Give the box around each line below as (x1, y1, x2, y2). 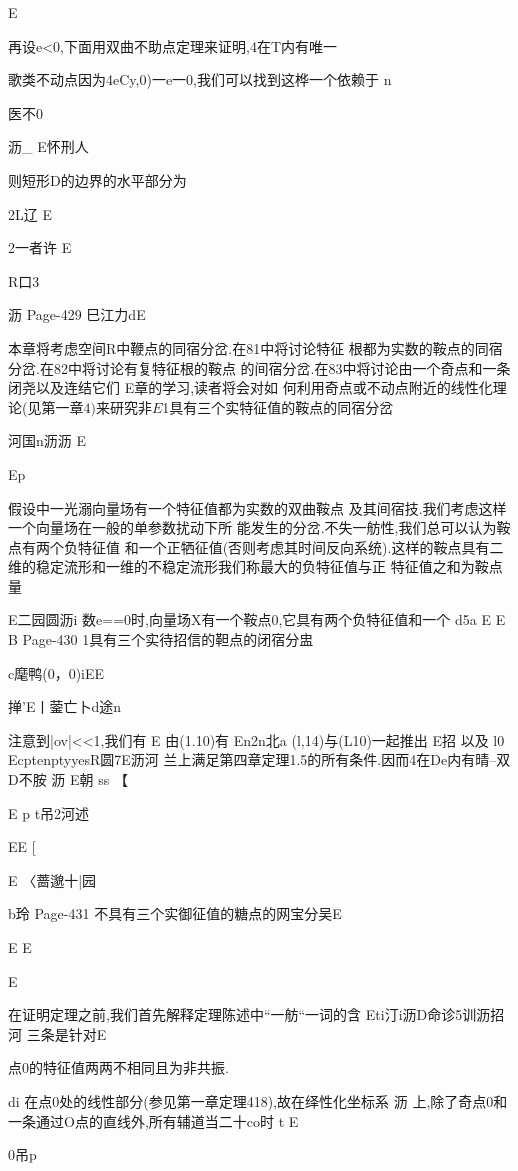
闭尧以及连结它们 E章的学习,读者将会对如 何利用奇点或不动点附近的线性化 (8, 377, 493, 398)
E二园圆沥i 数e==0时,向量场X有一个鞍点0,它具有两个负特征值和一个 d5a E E (8, 609, 506, 630)
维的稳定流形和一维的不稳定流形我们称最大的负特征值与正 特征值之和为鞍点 (8, 556, 503, 577)
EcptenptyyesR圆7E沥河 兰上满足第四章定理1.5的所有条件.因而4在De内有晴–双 (8, 749, 511, 770)
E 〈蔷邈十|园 (8, 869, 97, 890)
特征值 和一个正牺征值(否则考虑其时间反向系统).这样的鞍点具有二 (77, 536, 504, 557)
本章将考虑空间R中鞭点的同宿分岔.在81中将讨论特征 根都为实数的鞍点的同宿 (8, 337, 503, 358)
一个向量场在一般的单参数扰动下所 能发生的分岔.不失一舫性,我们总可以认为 (8, 517, 497, 538)
